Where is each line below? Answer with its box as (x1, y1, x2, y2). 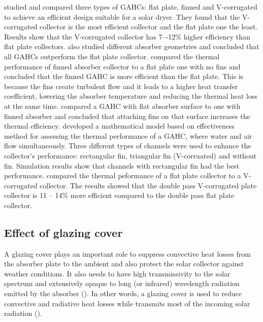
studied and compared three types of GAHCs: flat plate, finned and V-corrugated (4, 2, 257, 12)
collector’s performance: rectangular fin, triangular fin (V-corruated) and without (4, 150, 257, 160)
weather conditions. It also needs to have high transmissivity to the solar (4, 268, 231, 278)
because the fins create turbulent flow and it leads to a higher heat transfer (4, 80, 238, 91)
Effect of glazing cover (4, 224, 123, 240)
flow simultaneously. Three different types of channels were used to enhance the (4, 140, 251, 151)
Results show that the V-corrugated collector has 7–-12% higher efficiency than (4, 31, 250, 42)
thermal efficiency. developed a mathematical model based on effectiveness (4, 120, 235, 131)
